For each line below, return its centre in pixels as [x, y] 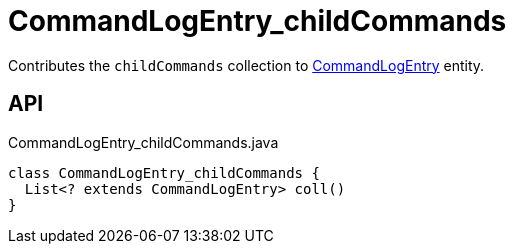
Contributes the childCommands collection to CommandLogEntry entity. [246, 65]
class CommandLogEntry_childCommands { [164, 172]
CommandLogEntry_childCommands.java [143, 142]
